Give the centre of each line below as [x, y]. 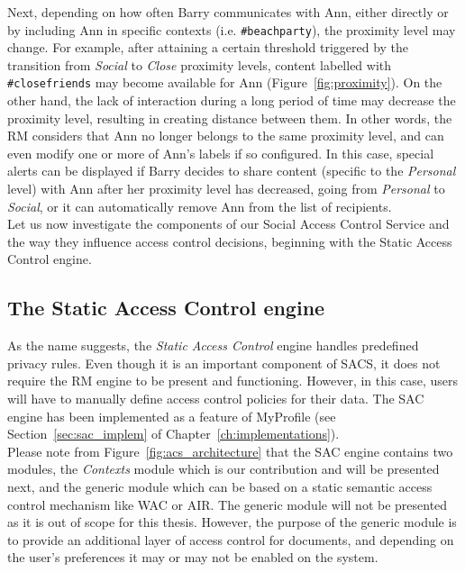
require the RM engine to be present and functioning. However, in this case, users [233, 381]
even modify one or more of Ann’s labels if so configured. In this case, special [221, 153]
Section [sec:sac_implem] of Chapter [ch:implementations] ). [173, 434]
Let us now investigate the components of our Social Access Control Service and [228, 224]
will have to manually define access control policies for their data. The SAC [216, 399]
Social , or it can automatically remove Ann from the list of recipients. [200, 206]
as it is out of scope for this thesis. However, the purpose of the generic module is [232, 522]
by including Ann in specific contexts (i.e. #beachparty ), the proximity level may [232, 29]
